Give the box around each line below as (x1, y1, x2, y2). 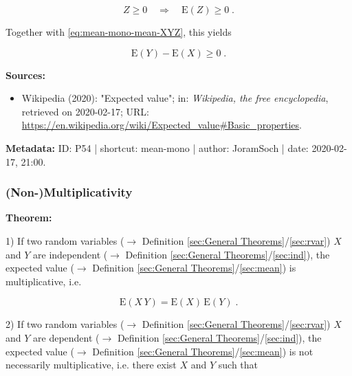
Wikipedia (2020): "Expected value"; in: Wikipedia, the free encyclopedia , (21, 91, 329, 105)
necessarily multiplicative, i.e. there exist (5, 357, 177, 372)
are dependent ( (33, 330, 100, 344)
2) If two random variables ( (5, 317, 124, 331)
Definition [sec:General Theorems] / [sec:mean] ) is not (92, 344, 313, 358)
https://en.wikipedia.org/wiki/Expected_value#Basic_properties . (21, 118, 302, 132)
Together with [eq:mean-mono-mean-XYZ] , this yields (5, 25, 232, 38)
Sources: (5, 67, 45, 82)
